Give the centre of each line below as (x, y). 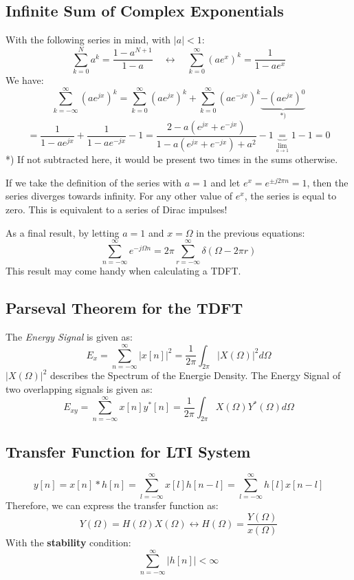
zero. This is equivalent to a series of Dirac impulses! (117, 209)
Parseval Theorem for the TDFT (124, 308)
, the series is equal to (290, 196)
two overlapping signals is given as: (79, 388)
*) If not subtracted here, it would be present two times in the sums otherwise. (172, 159)
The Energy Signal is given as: (69, 337)
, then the (328, 182)
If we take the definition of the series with (94, 182)
